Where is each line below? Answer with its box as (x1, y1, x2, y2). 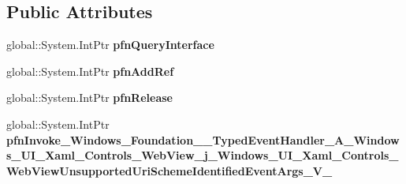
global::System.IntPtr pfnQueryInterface (6, 36, 214, 53)
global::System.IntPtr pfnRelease (6, 89, 173, 106)
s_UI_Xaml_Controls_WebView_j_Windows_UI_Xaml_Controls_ (6, 147, 399, 163)
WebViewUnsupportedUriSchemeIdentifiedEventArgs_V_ (6, 162, 333, 178)
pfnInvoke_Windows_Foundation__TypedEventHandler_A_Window (6, 131, 400, 148)
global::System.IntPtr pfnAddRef (6, 62, 174, 79)
